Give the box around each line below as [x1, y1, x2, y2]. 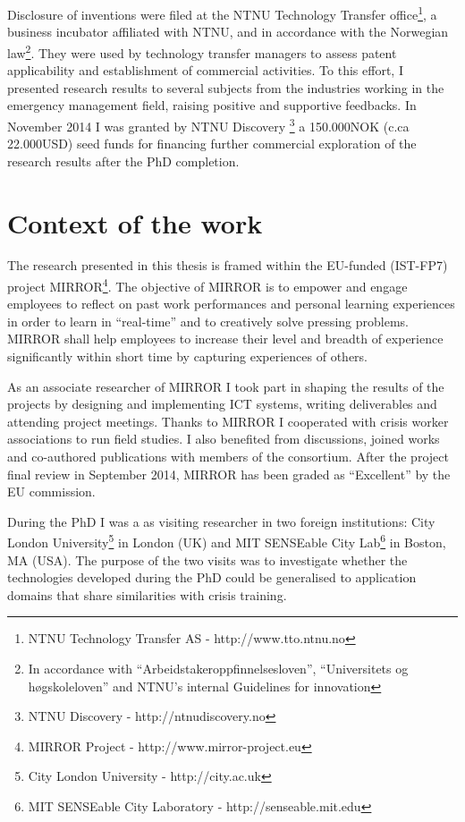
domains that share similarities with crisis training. [7, 585, 287, 604]
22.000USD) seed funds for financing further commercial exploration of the [7, 134, 417, 153]
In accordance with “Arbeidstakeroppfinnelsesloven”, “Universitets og [28, 659, 409, 678]
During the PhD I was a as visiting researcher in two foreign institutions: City [7, 512, 435, 530]
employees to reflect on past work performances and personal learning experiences [7, 294, 455, 313]
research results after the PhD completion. [7, 151, 240, 170]
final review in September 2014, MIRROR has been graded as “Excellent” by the [7, 464, 451, 483]
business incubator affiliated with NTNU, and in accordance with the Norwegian [7, 22, 449, 41]
